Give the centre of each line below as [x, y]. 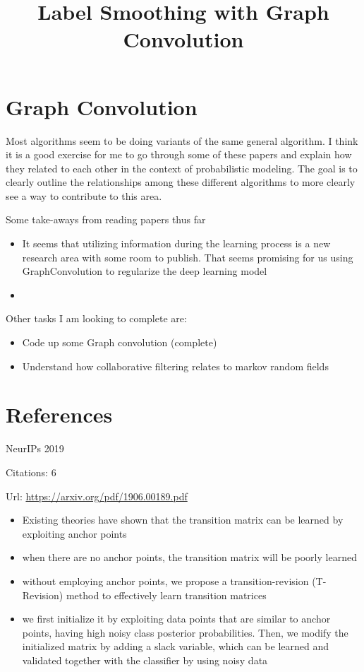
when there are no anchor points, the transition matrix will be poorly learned [189, 557]
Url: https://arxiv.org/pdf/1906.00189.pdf [97, 496]
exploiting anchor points [74, 533]
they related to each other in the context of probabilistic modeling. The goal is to [182, 168]
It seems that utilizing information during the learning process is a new [176, 243]
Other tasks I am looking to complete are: [96, 318]
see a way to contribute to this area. [84, 195]
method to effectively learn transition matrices [166, 595]
